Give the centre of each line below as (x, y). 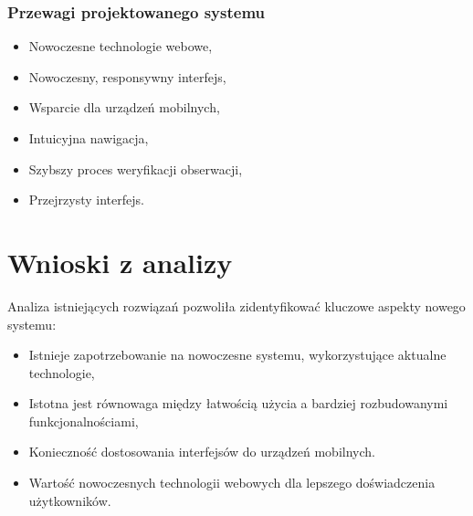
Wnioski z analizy (120, 262)
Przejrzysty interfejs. (86, 200)
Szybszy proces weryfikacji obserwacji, (136, 168)
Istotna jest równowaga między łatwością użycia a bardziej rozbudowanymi (238, 403)
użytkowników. (70, 500)
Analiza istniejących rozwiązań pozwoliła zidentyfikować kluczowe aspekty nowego (236, 305)
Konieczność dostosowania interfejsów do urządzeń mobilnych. (202, 452)
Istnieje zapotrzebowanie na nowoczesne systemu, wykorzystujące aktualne (237, 355)
